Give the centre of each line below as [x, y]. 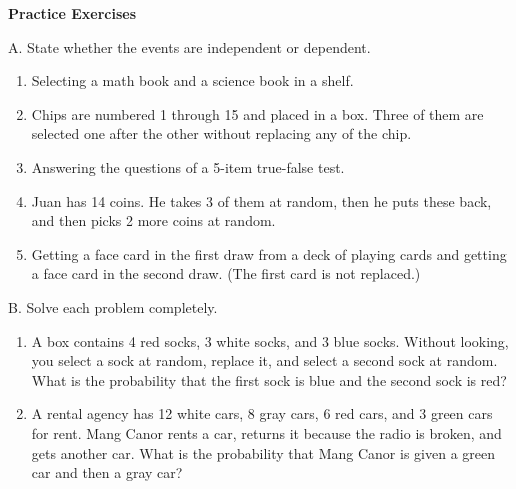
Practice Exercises [72, 13]
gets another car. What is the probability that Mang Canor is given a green [263, 452]
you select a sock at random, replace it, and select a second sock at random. [264, 360]
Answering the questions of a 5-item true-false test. [188, 166]
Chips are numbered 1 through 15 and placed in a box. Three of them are [257, 113]
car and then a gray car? [107, 472]
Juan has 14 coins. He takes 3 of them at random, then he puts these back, [261, 200]
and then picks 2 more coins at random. [153, 220]
